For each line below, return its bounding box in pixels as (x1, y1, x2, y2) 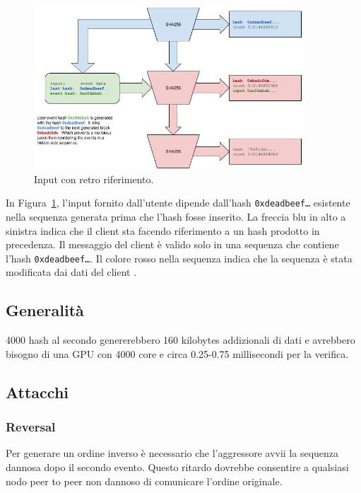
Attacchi (6, 381, 69, 402)
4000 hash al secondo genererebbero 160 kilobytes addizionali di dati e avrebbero (6, 332, 355, 347)
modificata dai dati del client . (6, 265, 137, 279)
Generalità (6, 299, 84, 321)
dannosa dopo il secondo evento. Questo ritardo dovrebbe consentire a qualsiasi (6, 459, 349, 474)
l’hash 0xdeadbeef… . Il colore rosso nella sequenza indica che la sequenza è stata (6, 250, 353, 265)
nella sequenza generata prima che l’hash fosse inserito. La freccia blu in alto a (6, 209, 346, 224)
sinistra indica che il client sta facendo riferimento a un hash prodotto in (6, 223, 320, 238)
